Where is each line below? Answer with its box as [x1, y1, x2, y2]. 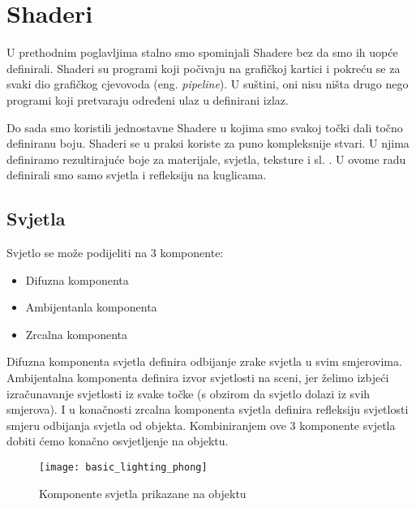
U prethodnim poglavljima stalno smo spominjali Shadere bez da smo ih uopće [6, 44, 398, 61]
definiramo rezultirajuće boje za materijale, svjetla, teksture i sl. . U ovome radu [6, 150, 406, 167]
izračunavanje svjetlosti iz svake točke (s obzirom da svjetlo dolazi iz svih [6, 385, 371, 402]
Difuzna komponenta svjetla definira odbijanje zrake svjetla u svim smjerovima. [6, 353, 402, 370]
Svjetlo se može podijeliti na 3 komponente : [6, 244, 224, 261]
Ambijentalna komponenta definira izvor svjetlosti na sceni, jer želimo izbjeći [6, 369, 389, 386]
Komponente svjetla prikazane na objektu [39, 484, 247, 501]
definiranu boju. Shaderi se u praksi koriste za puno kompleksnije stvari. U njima [6, 135, 410, 152]
